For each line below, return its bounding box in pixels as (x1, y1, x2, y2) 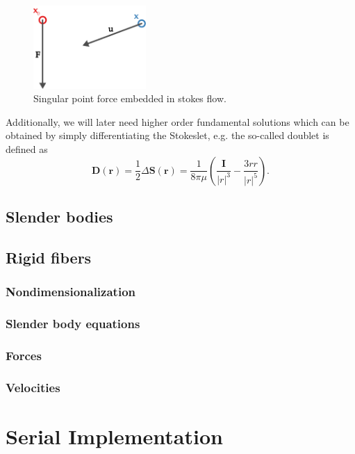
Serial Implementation (6, 421, 223, 450)
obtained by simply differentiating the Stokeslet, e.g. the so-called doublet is (6, 128, 329, 143)
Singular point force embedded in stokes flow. (33, 91, 226, 106)
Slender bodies (6, 206, 113, 227)
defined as (6, 142, 48, 156)
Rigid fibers (6, 246, 92, 268)
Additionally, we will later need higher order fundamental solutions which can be (6, 114, 349, 129)
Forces (6, 346, 42, 364)
